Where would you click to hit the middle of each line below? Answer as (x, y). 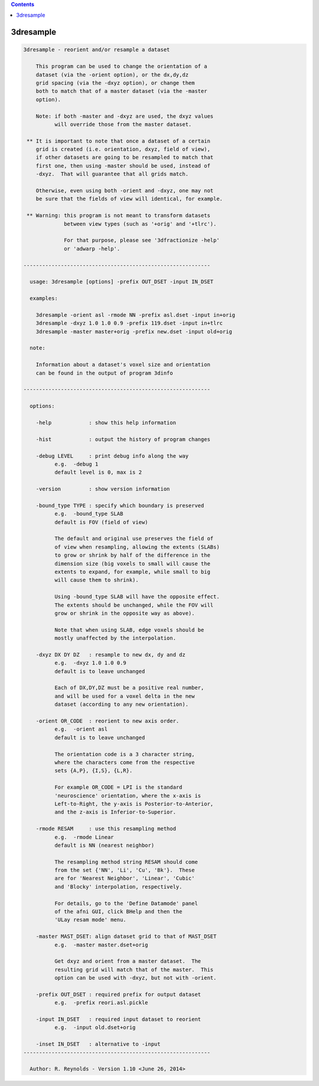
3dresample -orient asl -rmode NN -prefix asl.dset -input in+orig (136, 315)
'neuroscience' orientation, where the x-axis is (128, 796)
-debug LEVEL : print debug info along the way (112, 456)
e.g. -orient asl (81, 729)
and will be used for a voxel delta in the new (124, 696)
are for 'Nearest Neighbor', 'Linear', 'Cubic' (124, 878)
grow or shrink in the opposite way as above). (124, 613)
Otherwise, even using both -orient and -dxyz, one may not (125, 191)
